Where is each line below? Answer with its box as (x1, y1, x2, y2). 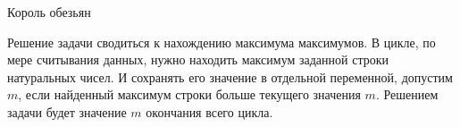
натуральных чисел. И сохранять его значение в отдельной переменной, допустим (7, 67, 453, 86)
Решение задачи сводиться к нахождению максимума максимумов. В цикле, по (7, 32, 436, 51)
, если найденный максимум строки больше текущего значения (18, 85, 361, 104)
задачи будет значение (7, 102, 127, 121)
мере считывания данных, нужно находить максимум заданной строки (7, 50, 389, 69)
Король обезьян (7, 3, 91, 21)
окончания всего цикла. (146, 102, 273, 121)
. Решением (375, 85, 439, 104)
